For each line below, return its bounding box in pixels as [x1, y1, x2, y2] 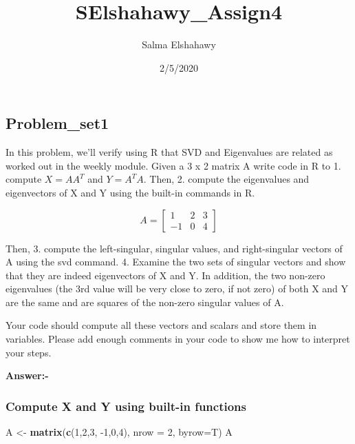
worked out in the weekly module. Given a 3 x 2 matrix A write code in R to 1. [6, 158, 341, 172]
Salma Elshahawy [142, 37, 216, 52]
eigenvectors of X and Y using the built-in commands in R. [6, 185, 255, 199]
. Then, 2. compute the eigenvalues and [143, 172, 310, 186]
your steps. [6, 345, 52, 359]
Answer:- [6, 368, 49, 383]
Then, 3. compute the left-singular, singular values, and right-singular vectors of [6, 241, 343, 255]
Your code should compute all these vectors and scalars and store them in [6, 318, 317, 332]
